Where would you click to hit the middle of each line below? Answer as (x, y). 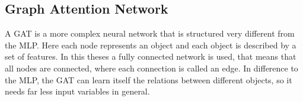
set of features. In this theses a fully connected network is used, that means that (151, 56)
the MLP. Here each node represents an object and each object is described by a (151, 45)
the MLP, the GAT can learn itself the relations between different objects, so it (149, 79)
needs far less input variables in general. (77, 91)
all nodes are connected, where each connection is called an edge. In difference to (151, 68)
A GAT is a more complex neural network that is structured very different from (150, 33)
